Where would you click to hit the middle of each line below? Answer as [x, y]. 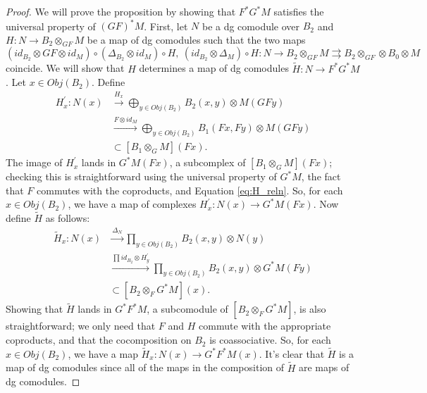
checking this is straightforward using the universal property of [141, 176]
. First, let [166, 26]
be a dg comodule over [251, 26]
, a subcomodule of [187, 309]
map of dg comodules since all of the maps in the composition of [145, 367]
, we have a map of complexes [132, 204]
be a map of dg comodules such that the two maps [196, 39]
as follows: [68, 218]
